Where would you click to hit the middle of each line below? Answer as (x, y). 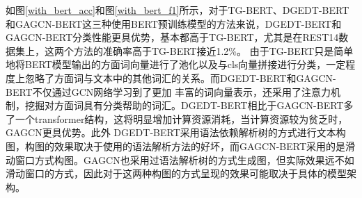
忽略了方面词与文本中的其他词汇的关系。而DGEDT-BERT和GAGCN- (180, 77)
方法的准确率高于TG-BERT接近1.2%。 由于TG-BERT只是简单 (213, 50)
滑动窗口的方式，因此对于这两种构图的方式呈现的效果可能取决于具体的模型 (176, 173)
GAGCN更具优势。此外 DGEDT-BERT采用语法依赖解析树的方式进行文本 (171, 132)
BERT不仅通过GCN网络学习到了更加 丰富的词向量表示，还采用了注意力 (168, 91)
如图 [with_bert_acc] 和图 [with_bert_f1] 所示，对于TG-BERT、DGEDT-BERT (178, 10)
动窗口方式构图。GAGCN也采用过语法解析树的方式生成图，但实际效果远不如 (180, 159)
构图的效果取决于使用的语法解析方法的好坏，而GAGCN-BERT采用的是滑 (190, 146)
